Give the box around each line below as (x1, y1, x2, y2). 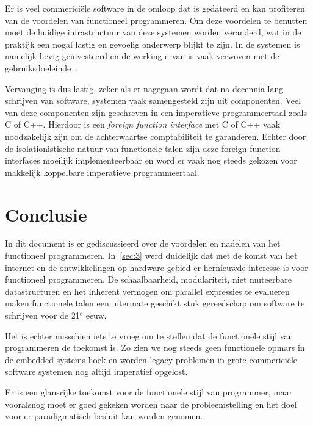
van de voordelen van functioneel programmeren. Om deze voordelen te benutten (5, 13, 308, 26)
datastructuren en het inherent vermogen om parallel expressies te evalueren (5, 284, 290, 297)
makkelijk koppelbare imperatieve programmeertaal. (5, 165, 200, 178)
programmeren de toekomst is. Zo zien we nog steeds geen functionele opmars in (5, 341, 305, 354)
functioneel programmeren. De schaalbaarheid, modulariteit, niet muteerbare (5, 273, 292, 286)
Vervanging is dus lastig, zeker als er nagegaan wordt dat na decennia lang (5, 82, 284, 95)
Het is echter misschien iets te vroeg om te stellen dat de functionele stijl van (5, 329, 293, 342)
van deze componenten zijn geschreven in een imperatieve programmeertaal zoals (5, 106, 307, 118)
